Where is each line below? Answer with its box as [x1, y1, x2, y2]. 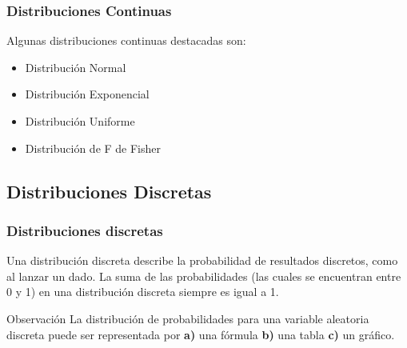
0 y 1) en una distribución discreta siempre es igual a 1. [6, 283, 279, 300]
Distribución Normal [25, 58, 126, 75]
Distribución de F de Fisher [25, 139, 162, 156]
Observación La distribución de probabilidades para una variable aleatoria [6, 310, 369, 326]
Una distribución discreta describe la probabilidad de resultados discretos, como [6, 252, 398, 269]
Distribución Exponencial [25, 86, 150, 102]
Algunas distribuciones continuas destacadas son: [6, 32, 246, 49]
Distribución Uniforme [25, 113, 135, 129]
